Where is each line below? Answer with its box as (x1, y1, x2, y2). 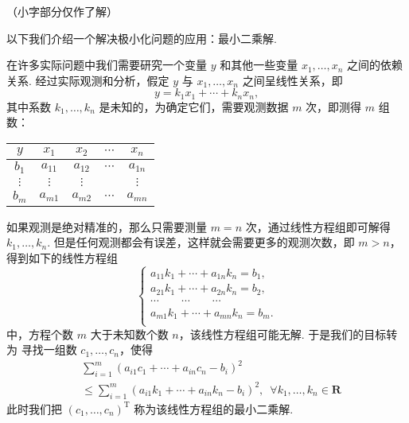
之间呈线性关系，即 (242, 72, 343, 88)
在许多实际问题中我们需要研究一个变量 (6, 56, 207, 73)
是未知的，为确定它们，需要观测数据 (99, 98, 289, 114)
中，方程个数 (6, 325, 73, 342)
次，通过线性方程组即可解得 (245, 218, 391, 235)
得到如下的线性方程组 (6, 250, 118, 266)
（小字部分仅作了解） (6, 3, 118, 19)
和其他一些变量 (220, 56, 298, 73)
